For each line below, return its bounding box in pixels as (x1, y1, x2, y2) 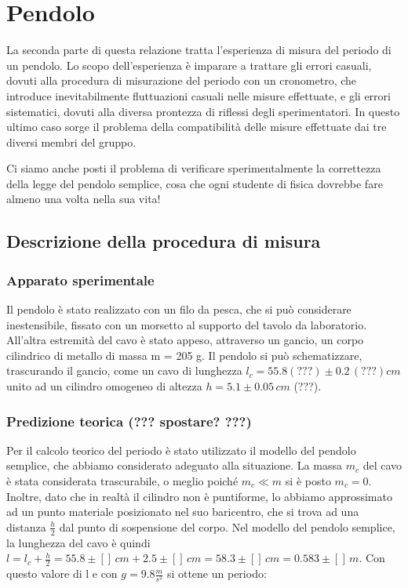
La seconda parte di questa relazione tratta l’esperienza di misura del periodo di (6, 42, 392, 58)
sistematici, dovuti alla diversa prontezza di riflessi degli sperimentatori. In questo (6, 103, 400, 119)
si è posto (285, 473, 331, 489)
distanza (6, 518, 46, 535)
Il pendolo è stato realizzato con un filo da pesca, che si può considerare (6, 301, 352, 318)
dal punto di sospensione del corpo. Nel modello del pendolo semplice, (59, 518, 395, 535)
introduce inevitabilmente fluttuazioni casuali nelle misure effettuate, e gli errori (6, 87, 391, 103)
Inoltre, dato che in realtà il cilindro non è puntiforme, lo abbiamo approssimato (6, 488, 392, 504)
